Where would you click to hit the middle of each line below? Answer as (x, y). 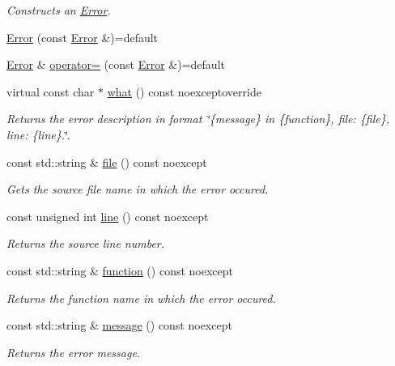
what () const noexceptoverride (184, 91)
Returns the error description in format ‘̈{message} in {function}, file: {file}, (198, 119)
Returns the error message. (74, 352)
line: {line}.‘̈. (38, 134)
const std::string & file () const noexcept (107, 162)
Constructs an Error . (59, 10)
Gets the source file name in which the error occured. (138, 189)
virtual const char (51, 91)
